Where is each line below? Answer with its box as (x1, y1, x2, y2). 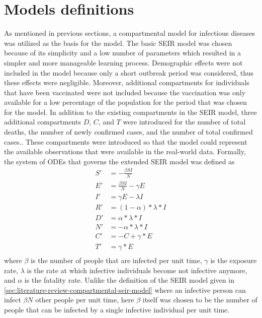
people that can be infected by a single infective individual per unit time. (4, 304, 230, 314)
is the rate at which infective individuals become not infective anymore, (27, 265, 247, 275)
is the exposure (210, 255, 257, 265)
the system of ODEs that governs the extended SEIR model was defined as (4, 156, 235, 166)
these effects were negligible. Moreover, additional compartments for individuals (4, 77, 249, 88)
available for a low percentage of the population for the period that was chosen (4, 97, 247, 107)
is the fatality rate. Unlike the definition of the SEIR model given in (24, 275, 234, 285)
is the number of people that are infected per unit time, (31, 255, 202, 265)
